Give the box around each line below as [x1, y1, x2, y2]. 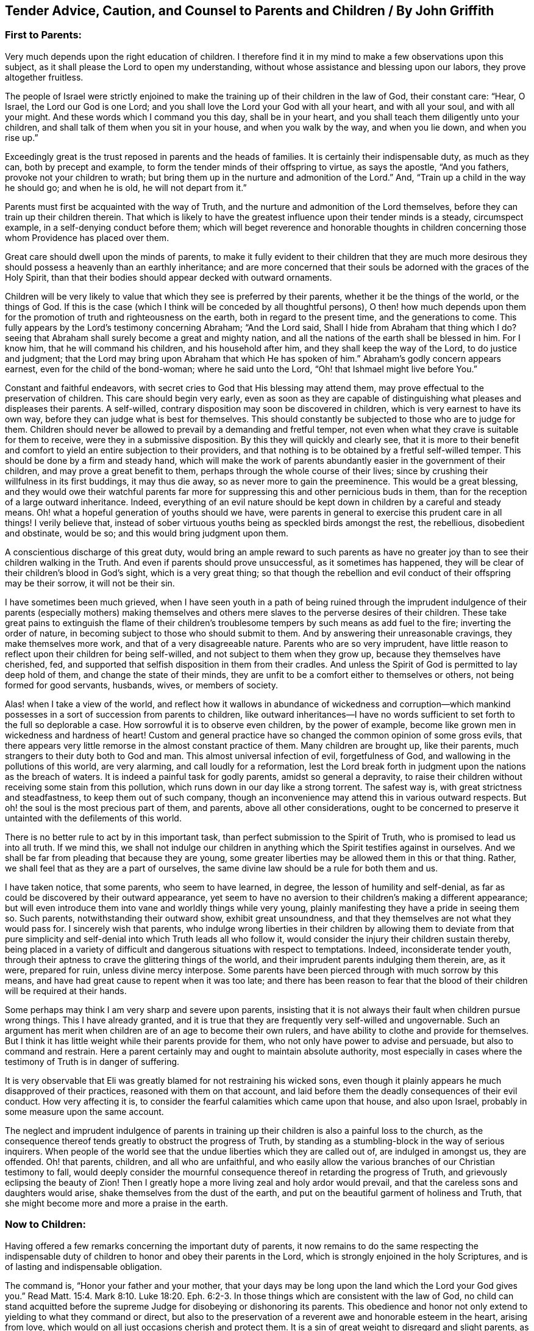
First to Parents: [5, 29, 82, 41]
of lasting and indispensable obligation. [5, 1261, 162, 1272]
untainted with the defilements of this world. [5, 812, 182, 823]
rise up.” [5, 132, 38, 143]
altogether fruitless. [5, 71, 84, 82]
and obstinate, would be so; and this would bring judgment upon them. [5, 527, 289, 538]
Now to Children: [5, 1218, 86, 1231]
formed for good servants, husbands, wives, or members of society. [5, 679, 278, 690]
